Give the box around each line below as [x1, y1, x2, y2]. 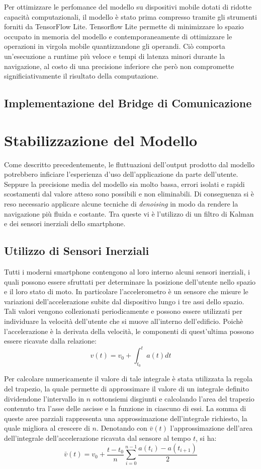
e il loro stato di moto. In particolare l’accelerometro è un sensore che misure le [4, 286, 248, 297]
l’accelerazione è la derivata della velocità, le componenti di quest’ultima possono [4, 325, 254, 336]
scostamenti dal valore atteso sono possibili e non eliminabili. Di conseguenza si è [4, 188, 254, 199]
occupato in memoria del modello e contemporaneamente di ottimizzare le [4, 31, 232, 41]
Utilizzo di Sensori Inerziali [4, 243, 149, 258]
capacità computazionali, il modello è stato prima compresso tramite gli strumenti [4, 11, 257, 22]
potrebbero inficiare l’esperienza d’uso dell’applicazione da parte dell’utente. [4, 169, 238, 179]
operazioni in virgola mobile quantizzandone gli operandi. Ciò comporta [4, 41, 225, 51]
